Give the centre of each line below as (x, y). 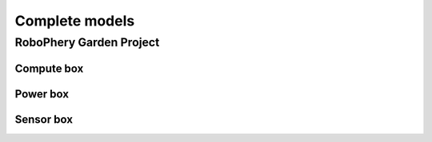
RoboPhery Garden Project (87, 42)
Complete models (75, 21)
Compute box (49, 68)
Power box (42, 94)
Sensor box (44, 119)
